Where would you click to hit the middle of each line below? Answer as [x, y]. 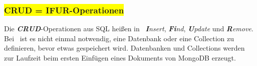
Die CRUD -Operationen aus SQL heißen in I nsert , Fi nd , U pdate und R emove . [129, 29]
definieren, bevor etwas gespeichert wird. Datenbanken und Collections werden [124, 48]
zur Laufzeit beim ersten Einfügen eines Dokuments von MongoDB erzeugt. [120, 58]
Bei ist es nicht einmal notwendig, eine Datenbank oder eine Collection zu [119, 38]
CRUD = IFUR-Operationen [64, 10]
